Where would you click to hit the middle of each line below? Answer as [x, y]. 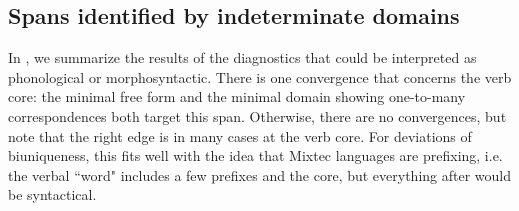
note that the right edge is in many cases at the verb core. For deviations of [240, 135]
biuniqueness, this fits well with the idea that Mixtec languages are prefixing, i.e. [255, 155]
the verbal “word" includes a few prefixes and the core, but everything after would [260, 174]
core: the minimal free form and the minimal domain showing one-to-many [237, 96]
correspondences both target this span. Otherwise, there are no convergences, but [257, 115]
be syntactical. [52, 194]
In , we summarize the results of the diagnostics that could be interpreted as [242, 57]
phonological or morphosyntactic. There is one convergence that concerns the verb [260, 76]
